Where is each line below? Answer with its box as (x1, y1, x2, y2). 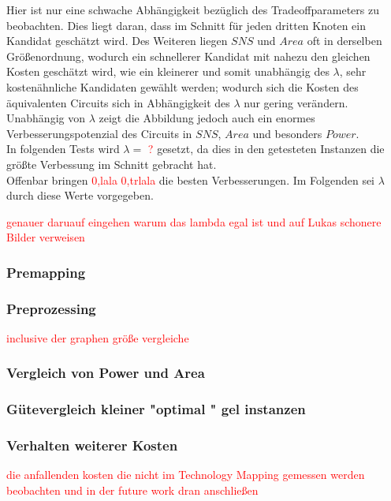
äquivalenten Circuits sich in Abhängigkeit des (6, 94, 230, 110)
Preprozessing (6, 298, 96, 318)
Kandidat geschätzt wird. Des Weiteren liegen (6, 32, 228, 49)
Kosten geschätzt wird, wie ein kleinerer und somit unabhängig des (6, 63, 330, 80)
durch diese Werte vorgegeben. (6, 187, 154, 204)
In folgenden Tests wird (6, 140, 120, 157)
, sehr (339, 63, 367, 80)
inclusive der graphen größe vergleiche (6, 329, 189, 346)
